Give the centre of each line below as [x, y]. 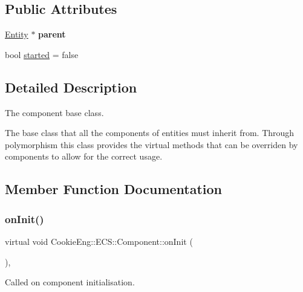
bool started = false [42, 54]
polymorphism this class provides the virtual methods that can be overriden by [151, 144]
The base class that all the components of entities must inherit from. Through [150, 133]
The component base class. [54, 112]
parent [52, 34]
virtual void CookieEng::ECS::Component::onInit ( [99, 241]
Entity [17, 34]
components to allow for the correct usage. [84, 156]
